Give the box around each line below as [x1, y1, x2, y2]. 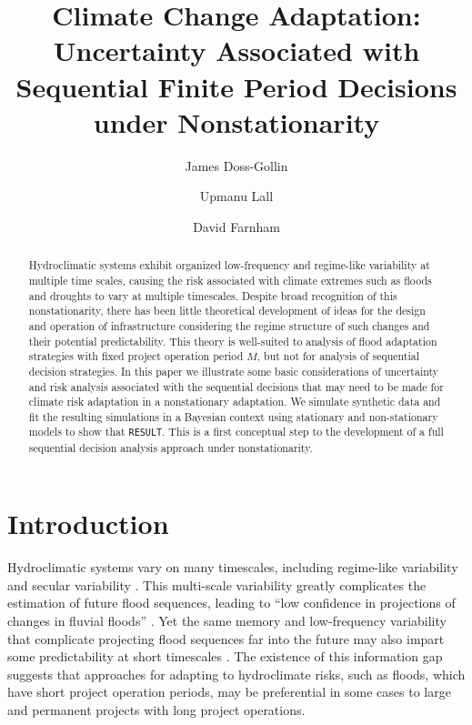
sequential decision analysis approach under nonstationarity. [28, 439, 313, 455]
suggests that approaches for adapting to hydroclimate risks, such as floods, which [7, 664, 466, 683]
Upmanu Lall [199, 186, 274, 206]
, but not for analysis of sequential [256, 348, 420, 364]
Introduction [7, 505, 169, 542]
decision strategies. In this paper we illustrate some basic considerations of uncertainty [28, 363, 439, 378]
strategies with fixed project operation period [28, 348, 244, 364]
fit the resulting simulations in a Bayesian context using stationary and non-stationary [28, 408, 438, 424]
